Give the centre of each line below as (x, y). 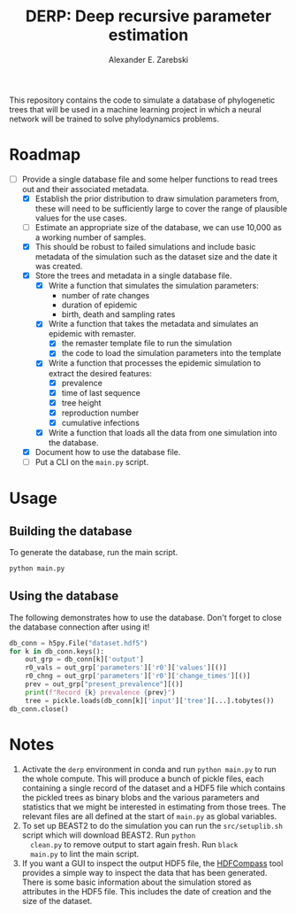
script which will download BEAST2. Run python (109, 835)
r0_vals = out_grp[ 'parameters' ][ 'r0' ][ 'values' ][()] (126, 668)
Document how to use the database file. (108, 452)
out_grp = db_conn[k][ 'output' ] (84, 660)
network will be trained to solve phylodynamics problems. (114, 119)
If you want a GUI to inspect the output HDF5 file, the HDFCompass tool (152, 863)
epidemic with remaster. (92, 334)
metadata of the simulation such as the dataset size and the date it (156, 257)
